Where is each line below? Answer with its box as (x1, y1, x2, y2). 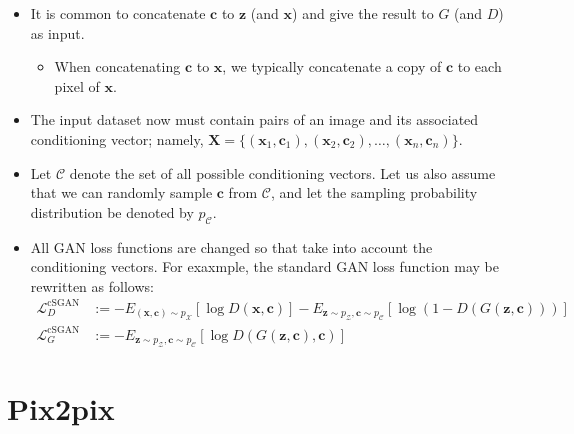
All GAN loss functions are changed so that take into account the (30, 236, 433, 257)
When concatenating (54, 56, 181, 77)
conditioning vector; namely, (30, 128, 204, 149)
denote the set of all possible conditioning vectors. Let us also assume (69, 162, 496, 183)
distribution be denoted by (30, 201, 194, 222)
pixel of (54, 75, 100, 96)
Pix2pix (7, 388, 115, 429)
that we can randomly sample (30, 182, 213, 203)
